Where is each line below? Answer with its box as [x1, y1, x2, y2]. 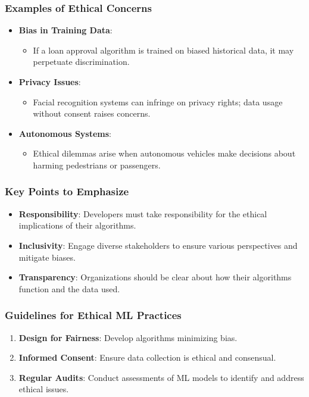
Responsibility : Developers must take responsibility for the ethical [18, 207, 267, 220]
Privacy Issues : [18, 76, 81, 87]
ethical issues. [18, 383, 69, 395]
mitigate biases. [18, 251, 76, 263]
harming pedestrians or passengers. [33, 158, 161, 171]
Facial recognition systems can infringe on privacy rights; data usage [33, 95, 283, 108]
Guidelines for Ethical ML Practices [5, 308, 182, 323]
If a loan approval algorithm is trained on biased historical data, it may [33, 43, 294, 56]
